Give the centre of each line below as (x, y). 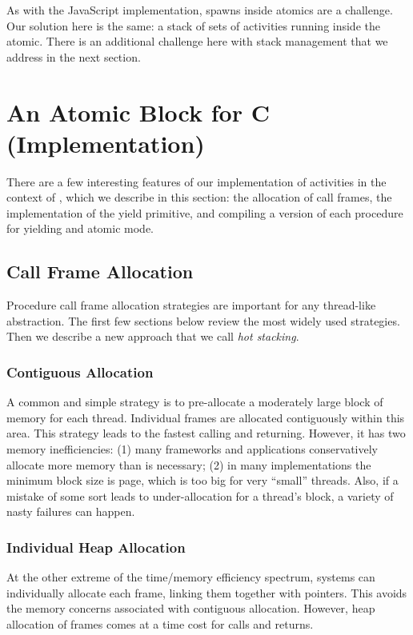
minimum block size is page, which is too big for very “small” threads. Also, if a (202, 480)
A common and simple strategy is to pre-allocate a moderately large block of (195, 402)
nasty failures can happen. (71, 511)
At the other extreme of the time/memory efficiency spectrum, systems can (191, 577)
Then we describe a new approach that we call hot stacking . (153, 336)
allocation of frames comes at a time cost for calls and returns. (160, 624)
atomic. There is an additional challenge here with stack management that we (197, 41)
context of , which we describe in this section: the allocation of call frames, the (199, 197)
